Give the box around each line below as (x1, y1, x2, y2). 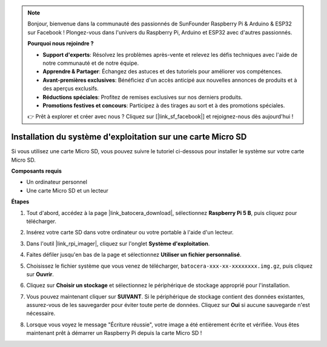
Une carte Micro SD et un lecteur (26, 187, 109, 194)
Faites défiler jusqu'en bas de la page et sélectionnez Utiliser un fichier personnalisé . (26, 251, 242, 259)
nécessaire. (26, 309, 56, 317)
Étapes (11, 198, 30, 205)
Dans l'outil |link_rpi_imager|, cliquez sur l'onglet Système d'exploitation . (26, 240, 210, 247)
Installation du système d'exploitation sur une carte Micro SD (11, 132, 247, 142)
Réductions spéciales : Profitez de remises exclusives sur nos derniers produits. (42, 93, 243, 101)
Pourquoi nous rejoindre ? (27, 40, 94, 47)
